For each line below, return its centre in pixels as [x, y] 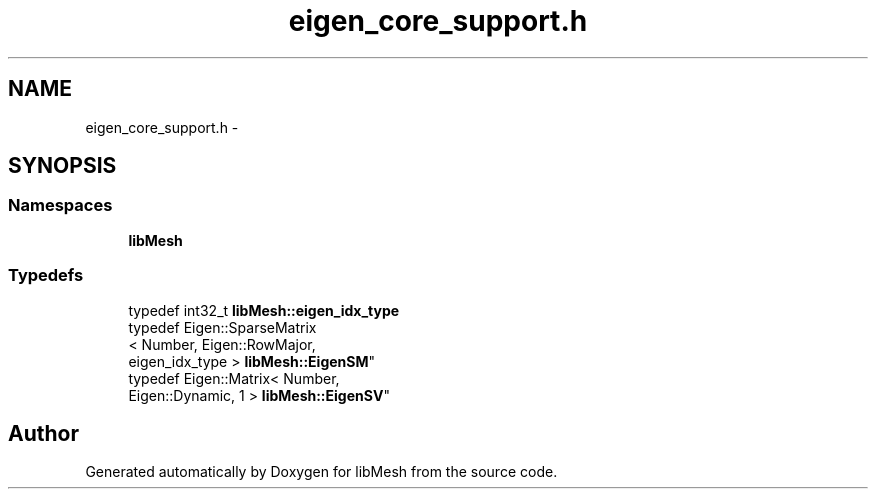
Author [43, 433]
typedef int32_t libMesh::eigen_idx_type [264, 310]
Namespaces [60, 205]
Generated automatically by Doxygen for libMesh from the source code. [321, 472]
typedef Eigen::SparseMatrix [222, 327]
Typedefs [46, 275]
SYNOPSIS [62, 166]
